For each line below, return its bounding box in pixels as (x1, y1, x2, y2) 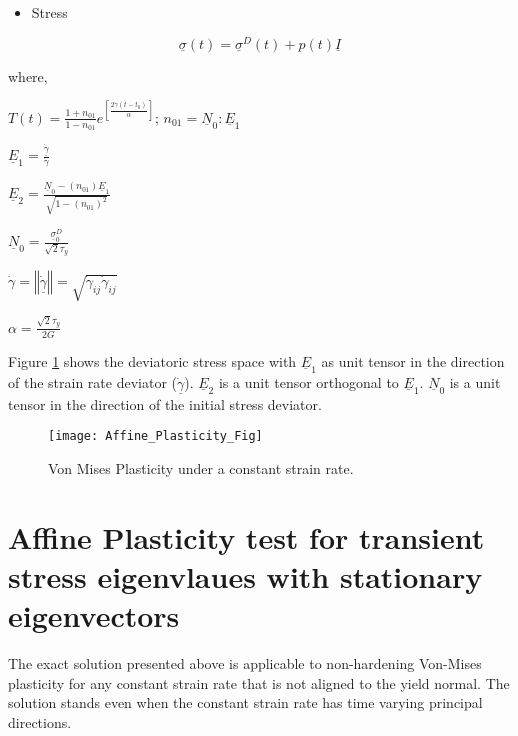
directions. (8, 711, 72, 732)
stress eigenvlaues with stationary (8, 555, 483, 596)
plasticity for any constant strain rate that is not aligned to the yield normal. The (8, 672, 510, 693)
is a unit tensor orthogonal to (218, 371, 399, 392)
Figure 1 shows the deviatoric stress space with (8, 350, 297, 371)
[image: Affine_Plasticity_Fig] (48, 429, 263, 444)
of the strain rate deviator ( (8, 371, 177, 392)
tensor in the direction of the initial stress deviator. (8, 393, 322, 414)
